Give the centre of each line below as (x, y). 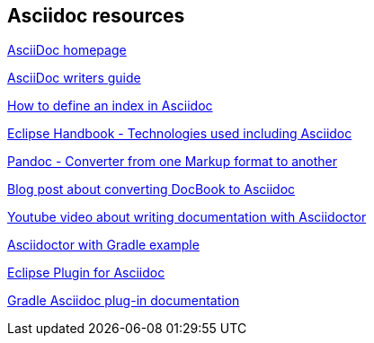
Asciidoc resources (96, 16)
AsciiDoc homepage (67, 50)
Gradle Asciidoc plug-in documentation (124, 301)
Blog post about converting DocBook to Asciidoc (151, 189)
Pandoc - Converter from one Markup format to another (173, 162)
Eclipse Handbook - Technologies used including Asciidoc (180, 134)
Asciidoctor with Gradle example (103, 245)
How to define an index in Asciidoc (110, 106)
